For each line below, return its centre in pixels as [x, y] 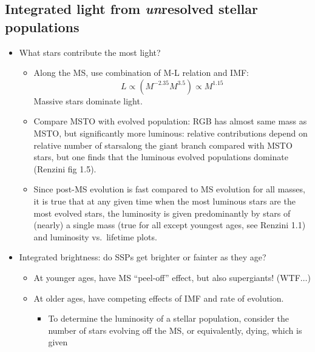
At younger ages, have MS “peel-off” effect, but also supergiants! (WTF [167, 277]
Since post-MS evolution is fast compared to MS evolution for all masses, [169, 189]
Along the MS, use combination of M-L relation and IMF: [141, 73]
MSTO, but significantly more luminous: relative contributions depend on [171, 133]
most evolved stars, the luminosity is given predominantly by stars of [162, 213]
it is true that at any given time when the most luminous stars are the [164, 201]
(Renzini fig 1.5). [65, 168]
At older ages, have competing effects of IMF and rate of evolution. [159, 298]
